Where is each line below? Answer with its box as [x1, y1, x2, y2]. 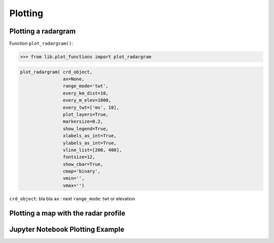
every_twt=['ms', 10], [62, 105, 119, 110]
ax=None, [62, 76, 85, 82]
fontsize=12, [62, 154, 95, 160]
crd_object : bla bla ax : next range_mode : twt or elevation [9, 195, 135, 201]
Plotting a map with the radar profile [9, 209, 125, 218]
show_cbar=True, [62, 161, 104, 167]
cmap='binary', [62, 168, 101, 175]
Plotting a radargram [9, 27, 76, 36]
